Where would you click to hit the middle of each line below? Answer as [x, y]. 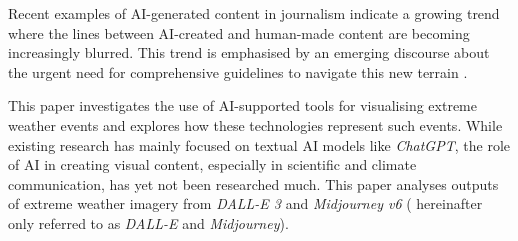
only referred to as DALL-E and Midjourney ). [148, 222]
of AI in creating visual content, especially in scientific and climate [212, 164]
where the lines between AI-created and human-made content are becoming [239, 32]
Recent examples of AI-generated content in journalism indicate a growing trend [254, 13]
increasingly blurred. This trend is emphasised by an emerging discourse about [249, 52]
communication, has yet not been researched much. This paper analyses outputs [253, 183]
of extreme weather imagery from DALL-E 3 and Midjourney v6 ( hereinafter [245, 203]
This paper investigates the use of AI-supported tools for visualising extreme [242, 105]
